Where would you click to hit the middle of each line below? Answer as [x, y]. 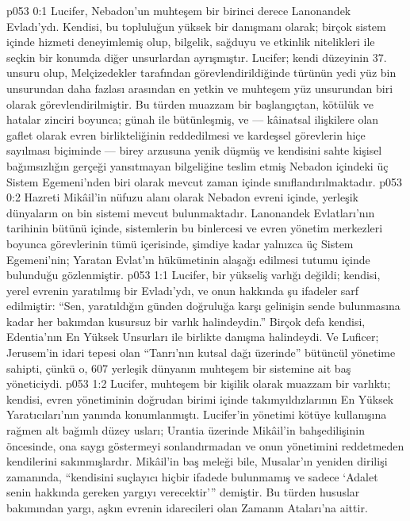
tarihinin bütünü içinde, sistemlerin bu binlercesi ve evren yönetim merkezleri [195, 228]
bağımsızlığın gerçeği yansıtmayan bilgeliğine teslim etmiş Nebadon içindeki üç [197, 165]
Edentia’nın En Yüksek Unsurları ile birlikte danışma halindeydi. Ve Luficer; [193, 337]
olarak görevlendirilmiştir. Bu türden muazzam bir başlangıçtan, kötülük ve [190, 103]
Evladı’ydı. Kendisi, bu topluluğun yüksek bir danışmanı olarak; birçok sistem [196, 26]
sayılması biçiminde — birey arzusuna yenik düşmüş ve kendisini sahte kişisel [194, 150]
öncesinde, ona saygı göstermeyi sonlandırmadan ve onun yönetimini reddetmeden [205, 445]
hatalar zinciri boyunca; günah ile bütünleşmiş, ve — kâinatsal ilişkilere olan [193, 119]
